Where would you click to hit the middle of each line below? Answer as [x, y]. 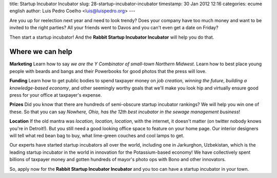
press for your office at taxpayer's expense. [56, 95]
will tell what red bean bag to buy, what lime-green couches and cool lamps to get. [97, 135]
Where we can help [41, 52]
